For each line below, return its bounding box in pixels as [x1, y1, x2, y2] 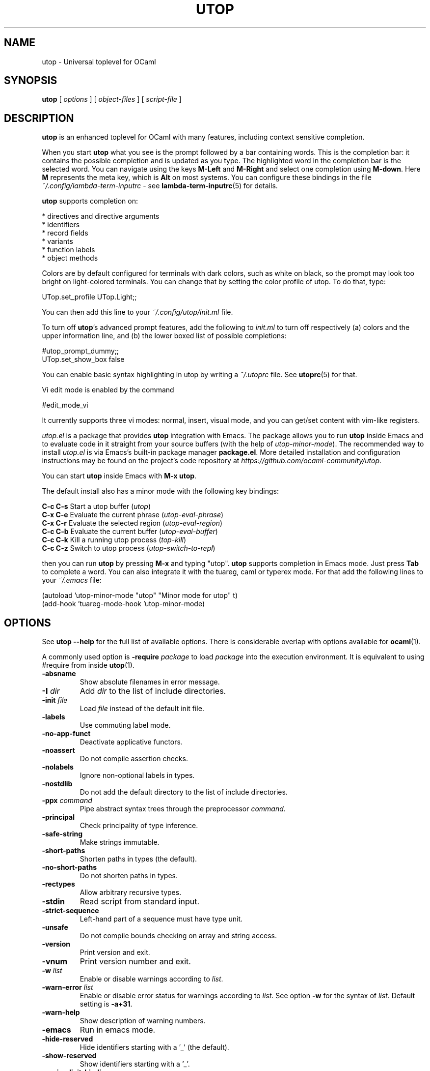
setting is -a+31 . [80, 1000, 133, 1009]
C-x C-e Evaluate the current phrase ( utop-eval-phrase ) [42, 510, 224, 519]
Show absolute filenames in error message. [80, 678, 220, 686]
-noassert [42, 746, 75, 755]
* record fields [42, 229, 88, 238]
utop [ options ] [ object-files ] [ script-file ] [42, 95, 182, 104]
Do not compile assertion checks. [80, 754, 188, 763]
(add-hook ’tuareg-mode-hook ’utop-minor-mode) [42, 599, 205, 608]
